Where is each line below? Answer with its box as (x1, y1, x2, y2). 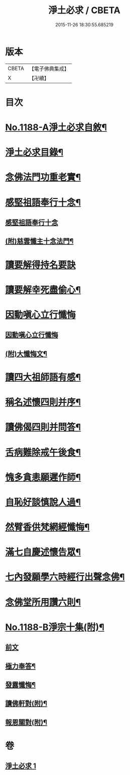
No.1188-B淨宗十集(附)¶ (5, 622, 104, 633)
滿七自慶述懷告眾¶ (5, 546, 81, 558)
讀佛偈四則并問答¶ (5, 422, 81, 433)
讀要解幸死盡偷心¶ (5, 284, 81, 295)
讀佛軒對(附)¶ (5, 699, 48, 708)
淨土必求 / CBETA (48, 5, 120, 16)
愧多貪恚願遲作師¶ (5, 472, 81, 483)
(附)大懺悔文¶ (5, 349, 48, 358)
